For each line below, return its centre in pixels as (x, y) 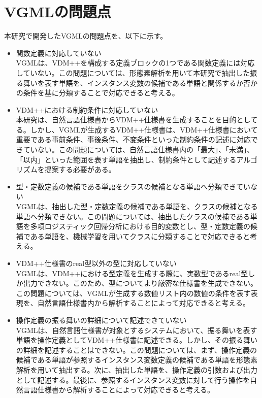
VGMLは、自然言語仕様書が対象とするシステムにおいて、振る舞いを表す (137, 330)
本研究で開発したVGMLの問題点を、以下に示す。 (86, 36)
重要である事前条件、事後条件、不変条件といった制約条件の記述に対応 (133, 139)
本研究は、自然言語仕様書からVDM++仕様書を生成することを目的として (137, 120)
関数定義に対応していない (59, 53)
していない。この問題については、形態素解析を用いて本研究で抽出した (133, 72)
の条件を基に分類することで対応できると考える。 (97, 93)
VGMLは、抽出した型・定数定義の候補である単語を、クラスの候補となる (137, 206)
